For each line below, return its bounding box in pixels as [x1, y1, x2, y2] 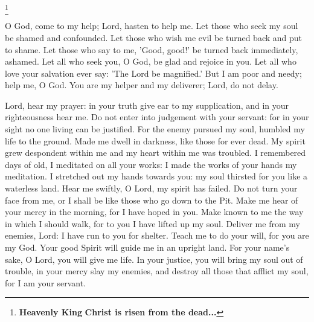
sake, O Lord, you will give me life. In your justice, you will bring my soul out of [5, 253, 303, 265]
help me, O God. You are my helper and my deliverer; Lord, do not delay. [5, 79, 278, 91]
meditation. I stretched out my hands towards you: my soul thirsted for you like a [5, 170, 308, 182]
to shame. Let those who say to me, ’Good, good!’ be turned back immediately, [5, 43, 298, 56]
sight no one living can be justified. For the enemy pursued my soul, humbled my [5, 123, 305, 135]
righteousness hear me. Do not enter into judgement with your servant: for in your [5, 111, 309, 123]
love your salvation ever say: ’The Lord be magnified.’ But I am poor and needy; [5, 66, 302, 79]
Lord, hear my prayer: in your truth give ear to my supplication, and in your [5, 98, 289, 111]
